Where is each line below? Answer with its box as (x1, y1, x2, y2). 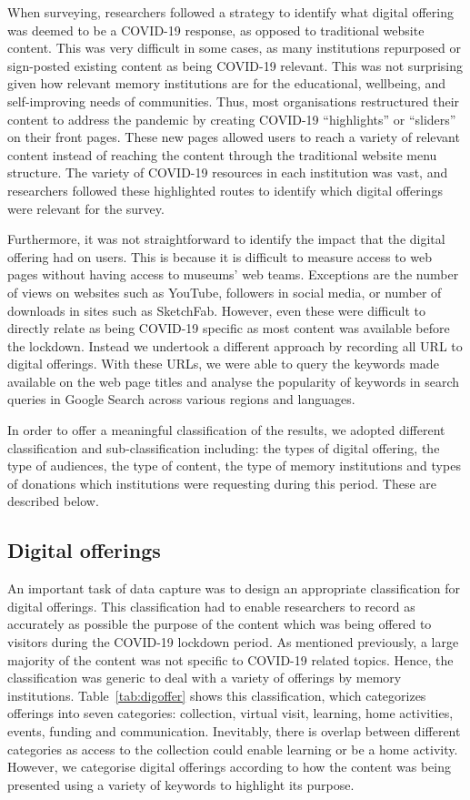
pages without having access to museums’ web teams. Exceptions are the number (7, 265, 459, 284)
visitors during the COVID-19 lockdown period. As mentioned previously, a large (7, 633, 459, 652)
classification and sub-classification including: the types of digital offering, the (7, 438, 440, 457)
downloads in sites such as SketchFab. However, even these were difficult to (7, 300, 425, 319)
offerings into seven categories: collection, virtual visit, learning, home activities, (7, 704, 454, 723)
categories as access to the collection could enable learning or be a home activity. (7, 739, 458, 758)
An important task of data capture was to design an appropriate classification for (7, 579, 460, 598)
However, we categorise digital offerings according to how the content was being (7, 757, 451, 776)
